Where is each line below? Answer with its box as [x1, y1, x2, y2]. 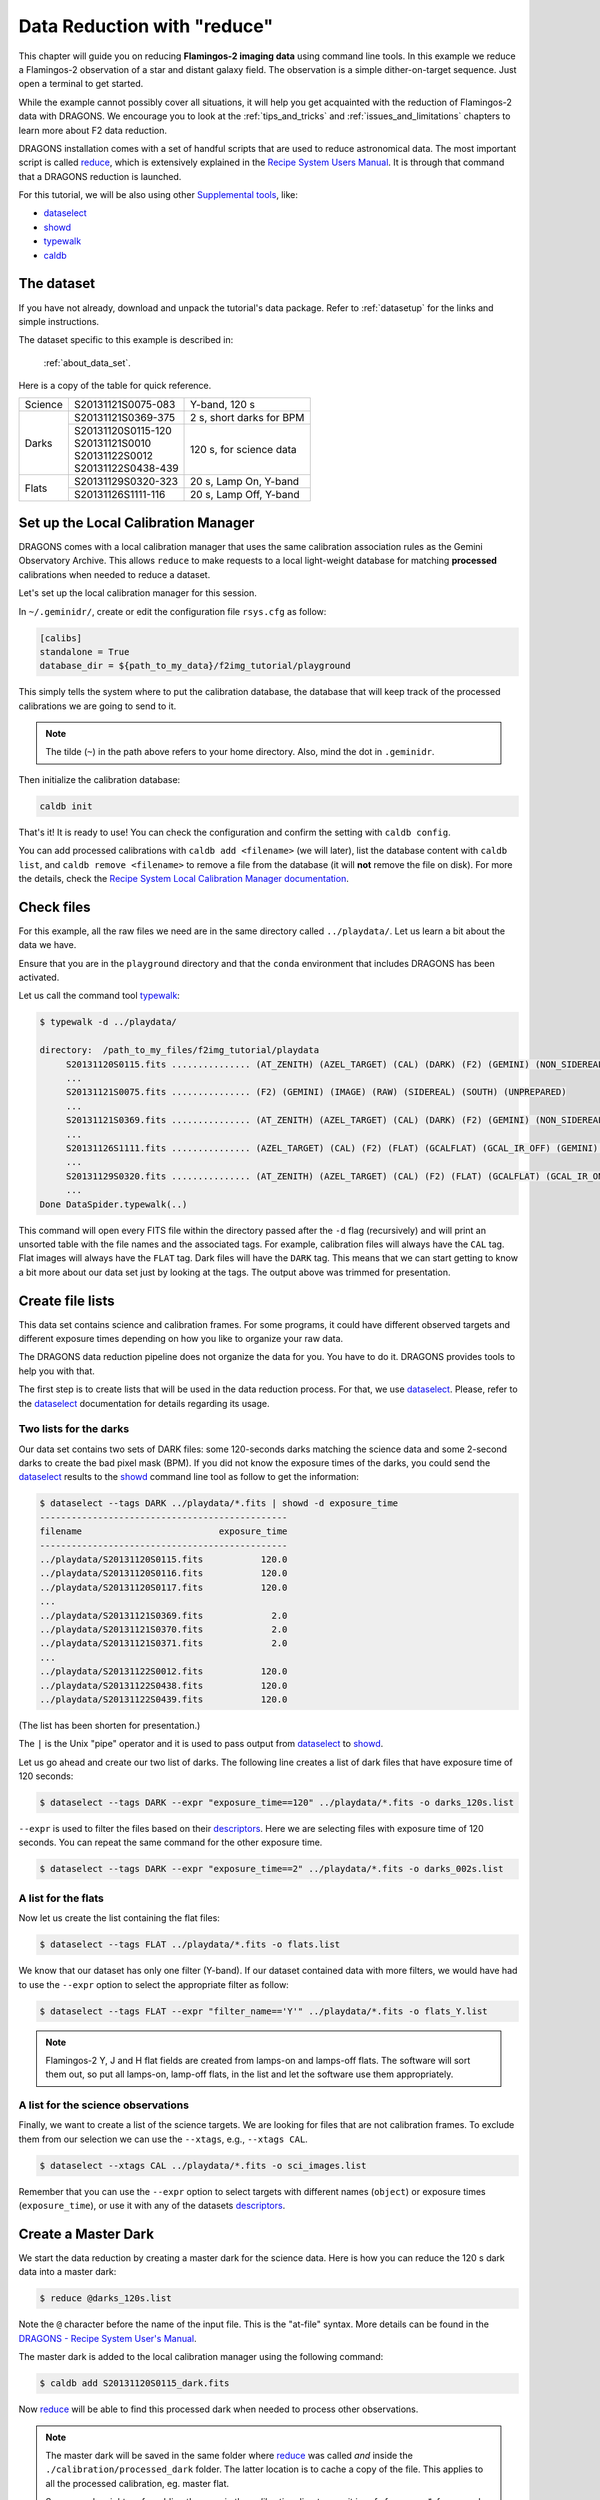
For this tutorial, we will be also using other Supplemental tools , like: [18, 189, 299, 201]
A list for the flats [18, 1891, 105, 1905]
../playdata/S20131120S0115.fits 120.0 [39, 1554, 288, 1565]
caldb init [39, 800, 93, 812]
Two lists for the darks [18, 1422, 130, 1436]
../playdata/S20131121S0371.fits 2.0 [39, 1638, 288, 1649]
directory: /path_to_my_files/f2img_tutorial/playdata [39, 1045, 320, 1056]
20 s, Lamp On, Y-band [190, 475, 300, 489]
